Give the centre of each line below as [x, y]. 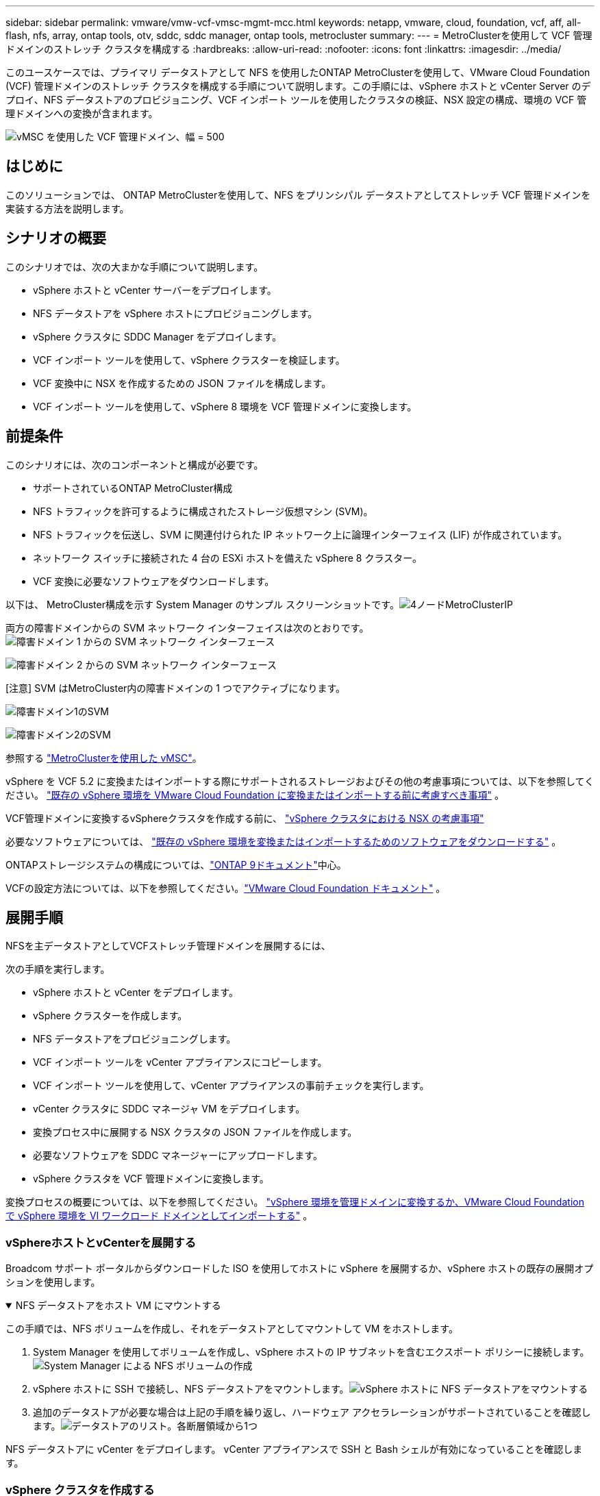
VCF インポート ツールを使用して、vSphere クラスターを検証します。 [189, 360]
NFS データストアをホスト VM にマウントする [118, 1306]
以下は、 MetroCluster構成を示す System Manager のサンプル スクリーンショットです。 [202, 604]
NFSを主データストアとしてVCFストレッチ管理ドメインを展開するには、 [168, 946]
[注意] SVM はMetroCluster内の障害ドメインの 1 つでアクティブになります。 [175, 688]
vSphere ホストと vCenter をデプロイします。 [136, 993]
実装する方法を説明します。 [67, 208]
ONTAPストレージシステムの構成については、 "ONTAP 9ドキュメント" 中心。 [176, 864]
